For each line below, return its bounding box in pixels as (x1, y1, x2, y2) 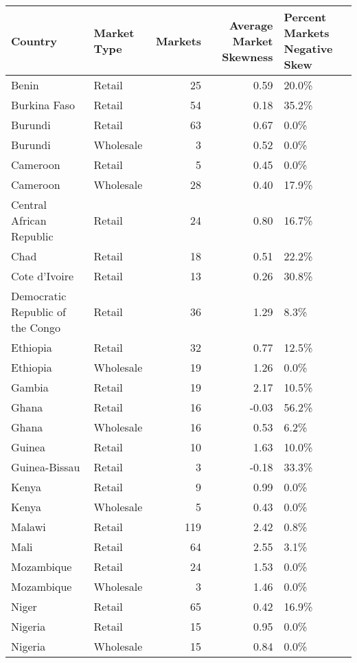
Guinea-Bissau (11, 459, 80, 475)
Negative (284, 41, 333, 56)
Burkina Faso (11, 97, 76, 113)
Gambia (11, 379, 49, 395)
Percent (284, 9, 327, 25)
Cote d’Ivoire (11, 268, 74, 284)
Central (11, 196, 47, 212)
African (11, 212, 47, 228)
